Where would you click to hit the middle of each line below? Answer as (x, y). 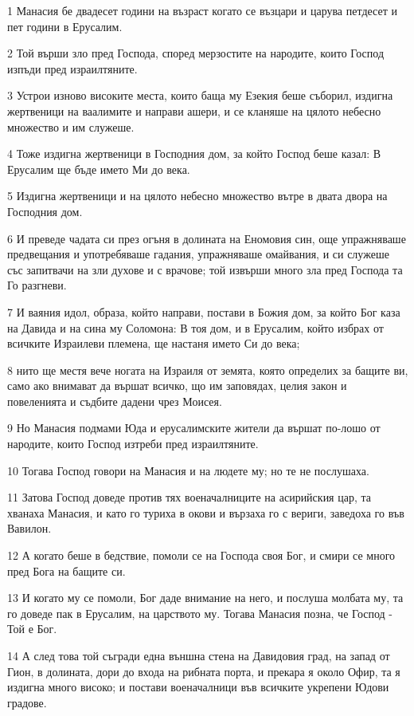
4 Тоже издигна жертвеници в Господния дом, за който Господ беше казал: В (194, 153)
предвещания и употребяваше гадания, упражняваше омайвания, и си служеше (198, 254)
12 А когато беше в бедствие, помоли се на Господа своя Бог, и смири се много (201, 555)
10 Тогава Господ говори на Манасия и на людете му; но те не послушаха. (188, 470)
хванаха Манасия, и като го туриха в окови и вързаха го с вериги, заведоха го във (206, 512)
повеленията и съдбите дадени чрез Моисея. (115, 401)
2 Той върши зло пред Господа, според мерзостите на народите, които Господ (196, 53)
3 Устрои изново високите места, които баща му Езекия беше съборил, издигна (200, 95)
